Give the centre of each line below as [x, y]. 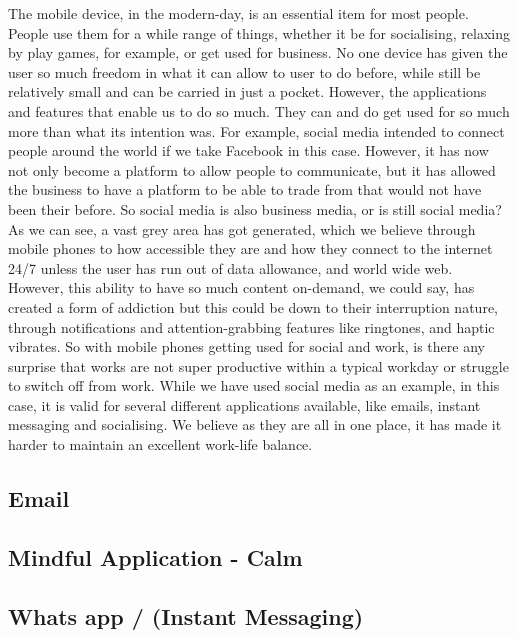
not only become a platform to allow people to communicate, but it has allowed [252, 169]
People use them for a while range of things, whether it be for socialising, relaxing [259, 32]
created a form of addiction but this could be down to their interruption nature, [253, 306]
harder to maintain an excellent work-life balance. [160, 444]
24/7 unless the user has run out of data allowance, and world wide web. [230, 267]
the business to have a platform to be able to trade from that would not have [245, 189]
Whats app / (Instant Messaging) [186, 615]
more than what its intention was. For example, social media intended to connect [256, 130]
